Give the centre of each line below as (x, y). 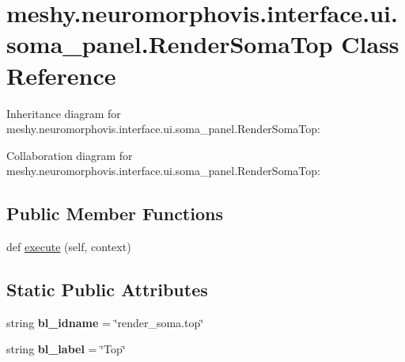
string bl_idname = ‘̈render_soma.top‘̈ (105, 322)
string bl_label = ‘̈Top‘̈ (66, 349)
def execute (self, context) (69, 247)
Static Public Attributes (107, 290)
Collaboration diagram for (70, 155)
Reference (61, 75)
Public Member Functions (115, 213)
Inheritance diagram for (64, 113)
